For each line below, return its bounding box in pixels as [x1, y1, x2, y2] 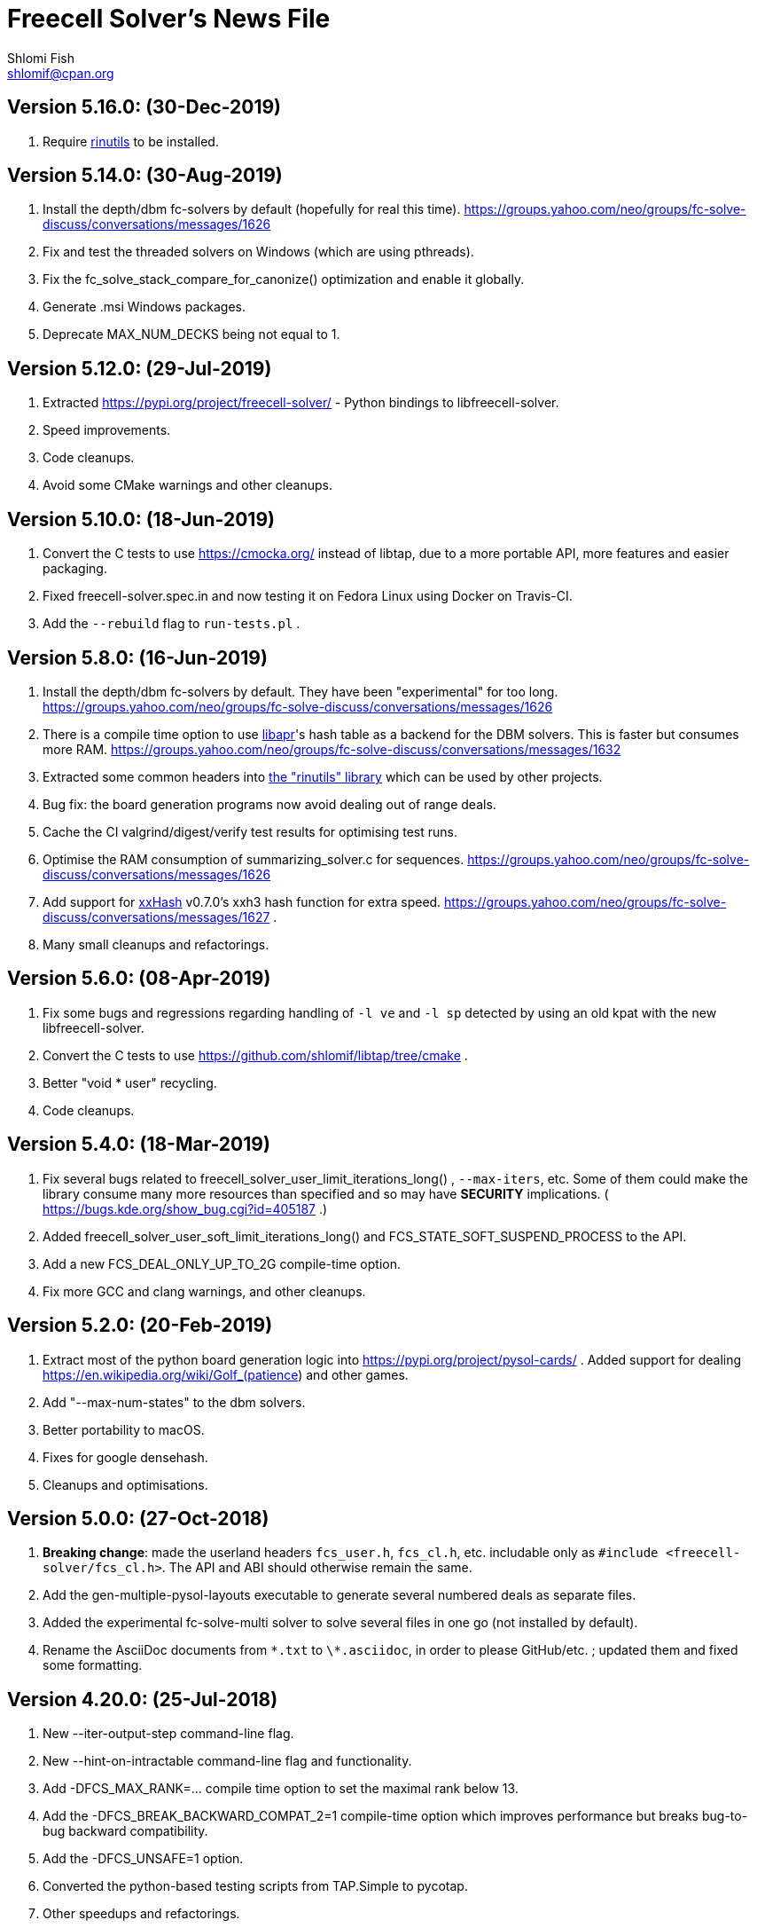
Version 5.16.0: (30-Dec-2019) [7, 96, 282, 119]
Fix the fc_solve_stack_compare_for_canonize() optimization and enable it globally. [43, 271, 525, 287]
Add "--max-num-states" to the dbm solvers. [43, 1394, 306, 1410]
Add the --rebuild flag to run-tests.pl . [43, 616, 300, 632]
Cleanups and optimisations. [43, 1476, 208, 1492]
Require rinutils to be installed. [43, 133, 219, 149]
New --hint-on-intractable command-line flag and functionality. [43, 1753, 412, 1769]
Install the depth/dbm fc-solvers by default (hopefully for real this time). [43, 201, 461, 217]
